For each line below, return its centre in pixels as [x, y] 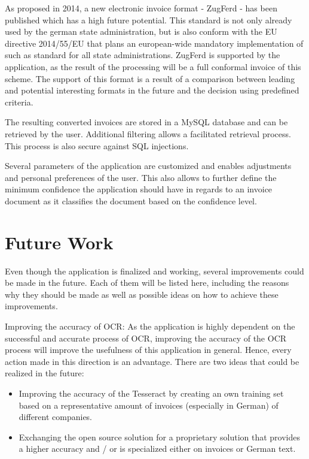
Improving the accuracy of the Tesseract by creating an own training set [151, 393]
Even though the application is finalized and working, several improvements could [154, 271]
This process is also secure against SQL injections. [97, 145]
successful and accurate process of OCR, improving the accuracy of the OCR [146, 338]
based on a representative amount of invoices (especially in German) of [149, 405]
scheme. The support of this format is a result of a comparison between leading [150, 78]
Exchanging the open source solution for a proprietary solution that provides [159, 437]
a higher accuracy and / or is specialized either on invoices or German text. [157, 449]
